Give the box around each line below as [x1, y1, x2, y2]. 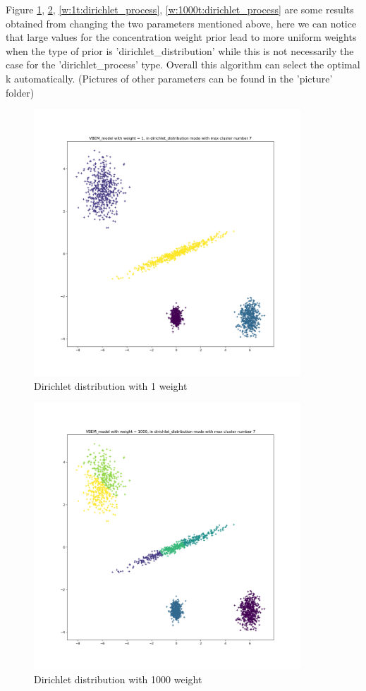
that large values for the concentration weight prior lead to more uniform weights [6, 30, 357, 44]
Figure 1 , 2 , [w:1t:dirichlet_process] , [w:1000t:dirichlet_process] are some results [6, 2, 354, 16]
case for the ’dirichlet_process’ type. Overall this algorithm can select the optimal [6, 57, 360, 72]
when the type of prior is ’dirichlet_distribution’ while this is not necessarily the [6, 43, 354, 58]
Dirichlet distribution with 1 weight [34, 378, 188, 393]
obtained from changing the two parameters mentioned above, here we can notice [6, 16, 357, 30]
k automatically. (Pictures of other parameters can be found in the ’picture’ [6, 71, 333, 85]
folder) [6, 85, 35, 99]
